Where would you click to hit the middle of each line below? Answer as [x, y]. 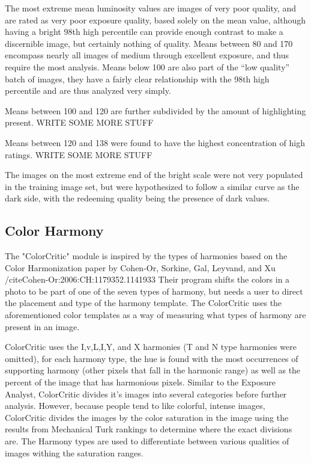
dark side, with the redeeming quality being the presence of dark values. [137, 198]
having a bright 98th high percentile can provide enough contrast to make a [144, 32]
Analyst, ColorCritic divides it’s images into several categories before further [146, 394]
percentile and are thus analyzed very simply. [88, 90]
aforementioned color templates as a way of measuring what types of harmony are [155, 315]
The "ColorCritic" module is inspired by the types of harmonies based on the [146, 256]
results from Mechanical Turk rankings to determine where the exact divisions [149, 429]
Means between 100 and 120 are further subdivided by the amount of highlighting [155, 110]
